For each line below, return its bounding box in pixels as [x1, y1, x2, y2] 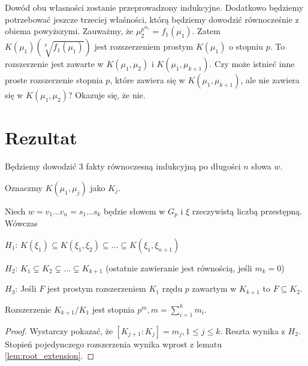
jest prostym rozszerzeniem [47, 282, 146, 295]
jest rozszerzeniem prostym [94, 40, 194, 53]
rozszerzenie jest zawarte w [5, 58, 104, 70]
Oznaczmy [5, 181, 43, 193]
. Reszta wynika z [220, 324, 285, 337]
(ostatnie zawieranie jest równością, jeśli [105, 261, 252, 274]
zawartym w [192, 282, 237, 295]
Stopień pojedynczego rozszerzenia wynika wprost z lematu [5, 337, 222, 350]
